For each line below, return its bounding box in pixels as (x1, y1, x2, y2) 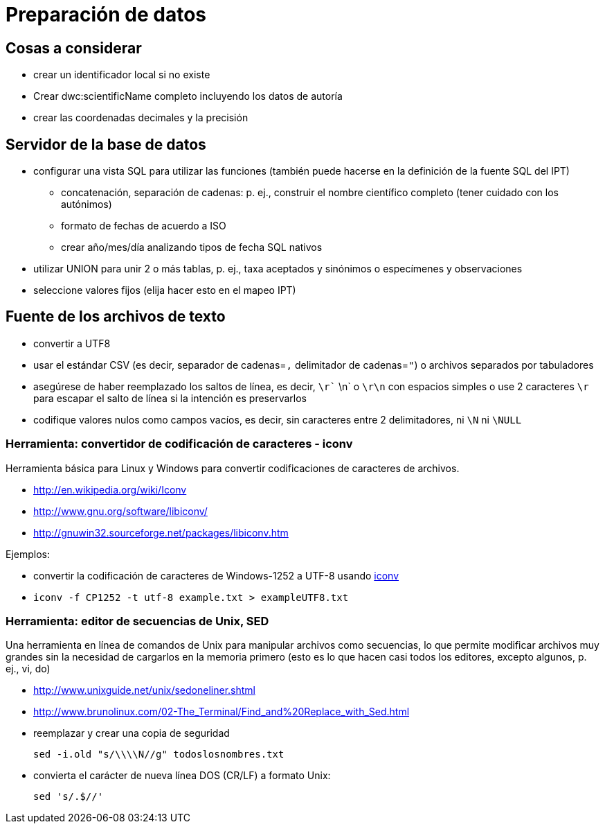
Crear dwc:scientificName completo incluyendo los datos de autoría (33, 90, 343, 103)
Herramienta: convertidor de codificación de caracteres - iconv (6, 437, 353, 451)
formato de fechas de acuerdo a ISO (61, 220, 226, 232)
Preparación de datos (6, 3, 206, 26)
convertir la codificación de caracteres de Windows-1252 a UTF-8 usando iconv (33, 569, 399, 582)
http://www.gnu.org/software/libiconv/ (33, 505, 208, 517)
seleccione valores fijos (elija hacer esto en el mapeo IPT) (33, 284, 296, 297)
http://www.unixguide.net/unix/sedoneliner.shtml (33, 684, 255, 697)
